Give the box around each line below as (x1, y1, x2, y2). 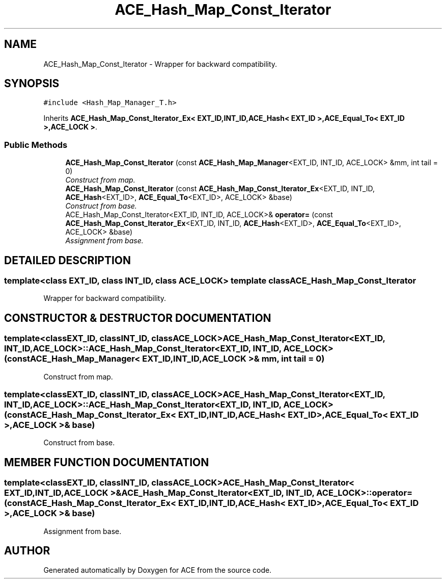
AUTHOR (4, 544, 50, 557)
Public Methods (4, 139, 68, 150)
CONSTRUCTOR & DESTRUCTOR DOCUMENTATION (4, 311, 271, 324)
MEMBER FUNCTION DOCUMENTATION (4, 455, 209, 469)
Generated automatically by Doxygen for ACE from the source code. (43, 566, 272, 575)
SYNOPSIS (4, 77, 60, 90)
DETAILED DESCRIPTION (4, 254, 131, 267)
